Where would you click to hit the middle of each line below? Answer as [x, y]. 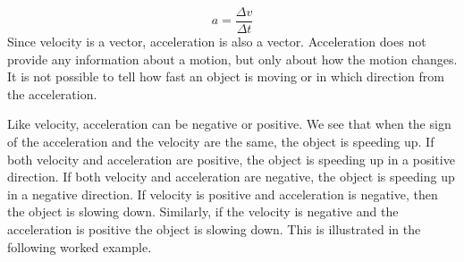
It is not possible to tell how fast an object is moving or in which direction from [226, 76]
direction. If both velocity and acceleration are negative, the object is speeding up [231, 177]
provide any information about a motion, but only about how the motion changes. [232, 59]
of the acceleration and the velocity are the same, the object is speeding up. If [221, 142]
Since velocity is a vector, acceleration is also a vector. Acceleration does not [217, 42]
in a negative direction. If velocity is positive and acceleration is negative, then [223, 194]
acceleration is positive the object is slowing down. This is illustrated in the [214, 229]
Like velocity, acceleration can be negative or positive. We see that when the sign [229, 124]
